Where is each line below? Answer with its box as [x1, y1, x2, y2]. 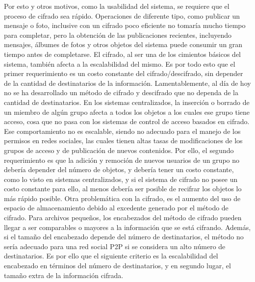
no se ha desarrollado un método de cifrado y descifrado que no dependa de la [4, 87, 238, 98]
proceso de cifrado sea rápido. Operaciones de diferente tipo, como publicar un [4, 10, 240, 21]
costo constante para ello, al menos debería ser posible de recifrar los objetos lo [4, 183, 242, 194]
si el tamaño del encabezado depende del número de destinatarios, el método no [4, 231, 244, 242]
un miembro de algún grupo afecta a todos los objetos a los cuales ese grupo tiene [4, 106, 250, 117]
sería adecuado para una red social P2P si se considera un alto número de [4, 241, 226, 251]
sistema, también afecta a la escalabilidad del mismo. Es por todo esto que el [4, 58, 235, 69]
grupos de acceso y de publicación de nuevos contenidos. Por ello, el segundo [4, 145, 234, 155]
